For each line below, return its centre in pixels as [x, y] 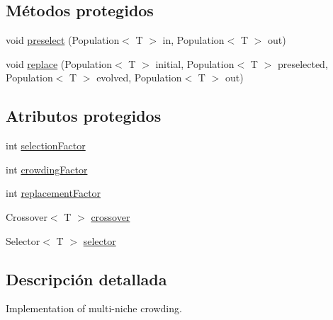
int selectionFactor [46, 145]
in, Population [193, 40]
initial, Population [195, 63]
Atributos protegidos [84, 116]
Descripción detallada [86, 279]
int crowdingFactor [47, 169]
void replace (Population [59, 63]
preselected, [303, 63]
